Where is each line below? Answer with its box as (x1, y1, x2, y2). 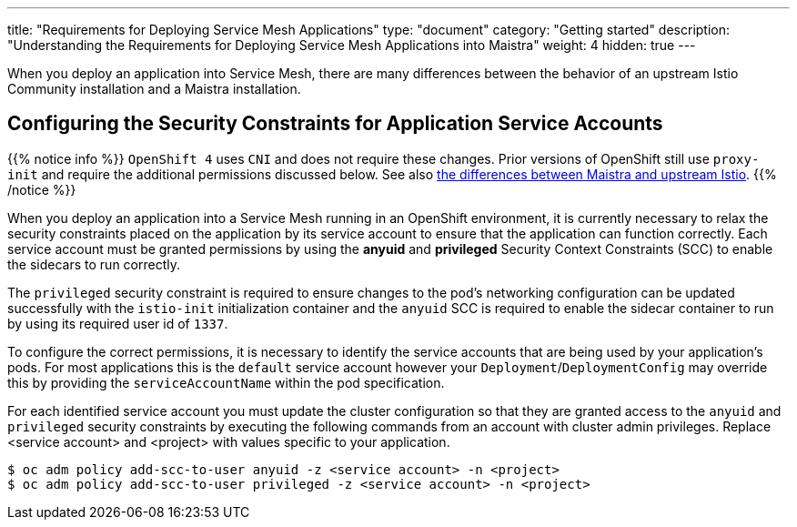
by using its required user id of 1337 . (7, 315, 228, 331)
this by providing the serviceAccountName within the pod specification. (7, 374, 445, 390)
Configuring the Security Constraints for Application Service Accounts (7, 112, 663, 136)
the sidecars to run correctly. (7, 256, 181, 272)
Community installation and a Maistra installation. (7, 81, 301, 96)
